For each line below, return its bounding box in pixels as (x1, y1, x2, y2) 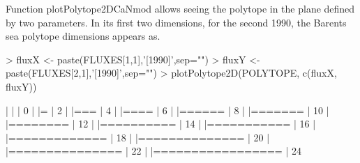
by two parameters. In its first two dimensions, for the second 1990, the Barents (6, 15, 347, 29)
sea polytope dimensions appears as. (6, 29, 160, 43)
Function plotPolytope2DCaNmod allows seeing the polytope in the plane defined (6, 1, 355, 15)
